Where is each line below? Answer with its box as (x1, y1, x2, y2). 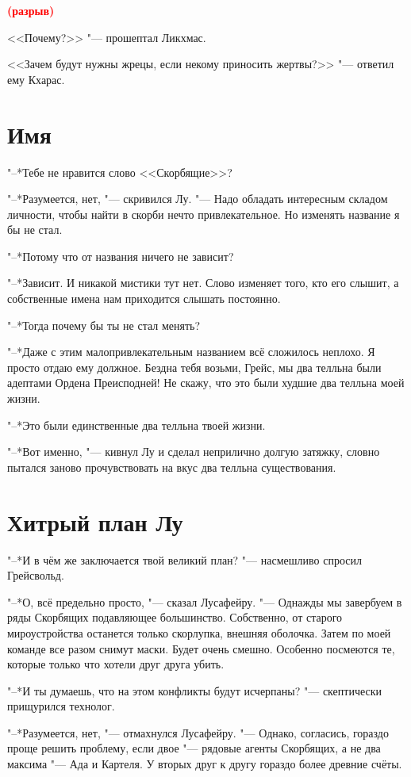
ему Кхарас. (7, 71, 65, 87)
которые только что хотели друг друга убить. (7, 656, 225, 672)
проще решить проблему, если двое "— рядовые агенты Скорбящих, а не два (7, 740, 381, 756)
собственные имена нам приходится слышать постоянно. (7, 290, 281, 307)
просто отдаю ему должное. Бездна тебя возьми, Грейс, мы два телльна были (7, 358, 382, 375)
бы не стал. (7, 221, 63, 238)
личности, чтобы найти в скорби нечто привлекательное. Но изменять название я (7, 205, 400, 222)
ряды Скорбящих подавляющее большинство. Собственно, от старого (7, 609, 343, 626)
